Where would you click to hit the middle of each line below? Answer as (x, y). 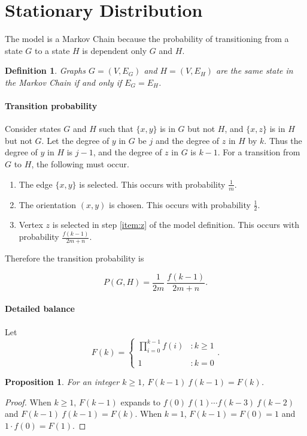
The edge (36, 184)
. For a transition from (259, 152)
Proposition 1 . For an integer (62, 382)
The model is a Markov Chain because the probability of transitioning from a (147, 39)
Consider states (33, 129)
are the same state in (255, 70)
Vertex (31, 225)
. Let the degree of (75, 140)
